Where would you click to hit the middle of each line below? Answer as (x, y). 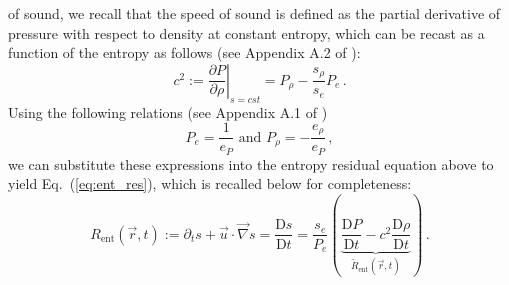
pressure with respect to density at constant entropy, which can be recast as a (246, 32)
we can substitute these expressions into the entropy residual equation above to (251, 163)
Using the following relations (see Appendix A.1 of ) (168, 111)
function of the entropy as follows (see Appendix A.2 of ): (184, 52)
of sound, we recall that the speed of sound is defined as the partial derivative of (254, 13)
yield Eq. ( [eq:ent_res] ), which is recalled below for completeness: (210, 183)
